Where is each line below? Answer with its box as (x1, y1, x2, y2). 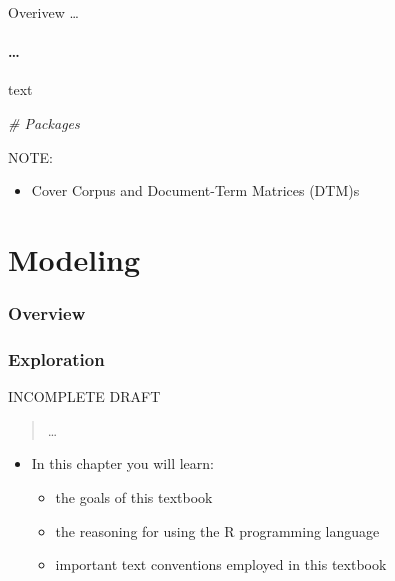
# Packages (8, 112, 80, 133)
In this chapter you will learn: (31, 453, 214, 474)
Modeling (8, 238, 141, 279)
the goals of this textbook (55, 486, 213, 507)
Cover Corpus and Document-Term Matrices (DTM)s (31, 180, 360, 201)
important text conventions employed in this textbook (55, 554, 387, 575)
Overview (8, 301, 86, 326)
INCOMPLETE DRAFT (8, 386, 161, 407)
